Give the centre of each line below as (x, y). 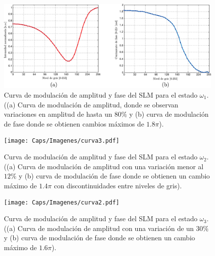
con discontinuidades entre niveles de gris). (118, 185)
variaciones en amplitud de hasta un (58, 114)
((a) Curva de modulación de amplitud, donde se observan (91, 104)
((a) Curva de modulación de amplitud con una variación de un (99, 228)
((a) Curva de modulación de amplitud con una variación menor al (104, 166)
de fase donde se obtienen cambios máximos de (74, 123)
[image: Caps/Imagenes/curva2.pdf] (62, 203)
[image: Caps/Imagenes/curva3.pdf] (62, 141)
